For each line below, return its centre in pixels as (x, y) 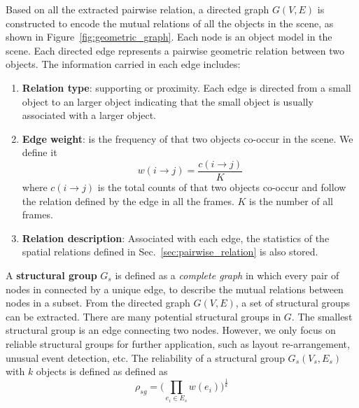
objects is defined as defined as (102, 371)
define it (40, 152)
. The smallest (322, 316)
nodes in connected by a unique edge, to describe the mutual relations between (175, 289)
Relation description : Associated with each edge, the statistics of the (176, 238)
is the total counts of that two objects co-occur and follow (222, 187)
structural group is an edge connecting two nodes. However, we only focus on (171, 330)
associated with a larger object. (89, 115)
